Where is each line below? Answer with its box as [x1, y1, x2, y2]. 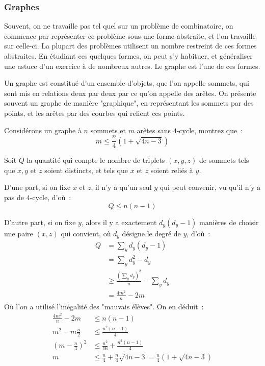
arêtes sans [137, 125, 171, 135]
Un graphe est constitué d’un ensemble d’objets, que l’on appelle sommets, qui [4, 78, 249, 88]
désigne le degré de [122, 228, 181, 238]
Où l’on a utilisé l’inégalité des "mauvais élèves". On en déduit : [4, 301, 204, 311]
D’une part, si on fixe [4, 182, 71, 192]
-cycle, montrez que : [176, 125, 243, 135]
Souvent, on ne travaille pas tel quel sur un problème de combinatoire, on [4, 20, 233, 31]
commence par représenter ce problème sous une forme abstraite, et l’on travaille [4, 30, 256, 41]
